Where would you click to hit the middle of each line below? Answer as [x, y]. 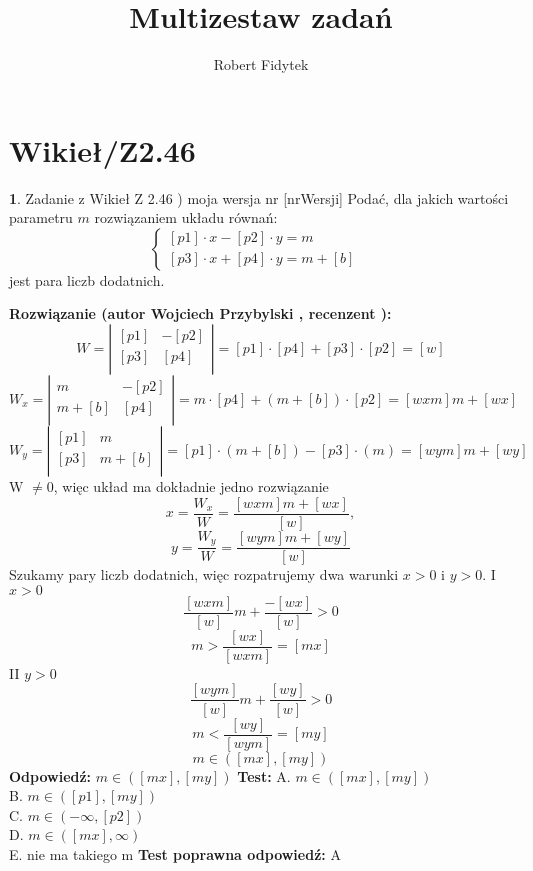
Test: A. [264, 775]
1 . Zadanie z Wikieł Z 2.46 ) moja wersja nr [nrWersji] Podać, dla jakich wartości [259, 197]
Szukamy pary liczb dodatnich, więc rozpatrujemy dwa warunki [204, 574]
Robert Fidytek [261, 64]
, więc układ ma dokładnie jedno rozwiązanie [191, 486]
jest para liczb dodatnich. [87, 279]
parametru [41, 217]
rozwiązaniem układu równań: [186, 217]
